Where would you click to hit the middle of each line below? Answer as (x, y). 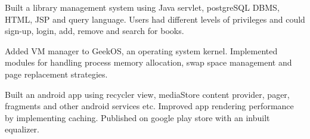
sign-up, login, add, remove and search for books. (94, 31)
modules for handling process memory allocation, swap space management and (148, 62)
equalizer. (22, 129)
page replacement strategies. (56, 74)
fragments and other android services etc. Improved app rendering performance (149, 106)
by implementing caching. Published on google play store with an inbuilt (137, 117)
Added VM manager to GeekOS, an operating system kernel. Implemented (141, 50)
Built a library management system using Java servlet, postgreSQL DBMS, (142, 7)
